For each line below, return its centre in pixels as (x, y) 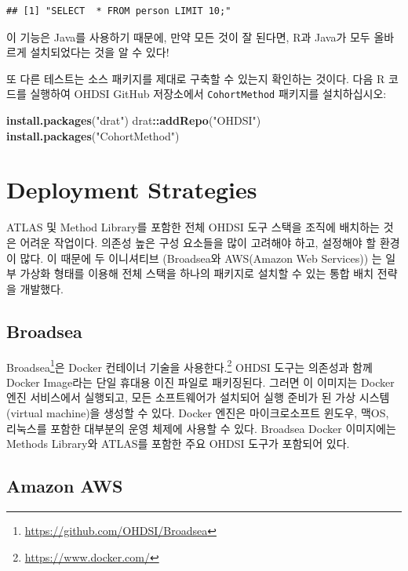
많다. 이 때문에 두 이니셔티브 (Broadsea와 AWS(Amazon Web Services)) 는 (201, 258)
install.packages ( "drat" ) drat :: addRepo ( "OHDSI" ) (134, 120)
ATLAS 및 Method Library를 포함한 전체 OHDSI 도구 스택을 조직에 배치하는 (193, 227)
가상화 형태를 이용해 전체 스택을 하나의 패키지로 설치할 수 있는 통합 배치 (197, 273)
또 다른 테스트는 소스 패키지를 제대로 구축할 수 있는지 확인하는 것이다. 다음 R (196, 78)
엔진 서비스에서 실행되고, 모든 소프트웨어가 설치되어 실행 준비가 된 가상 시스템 (198, 397)
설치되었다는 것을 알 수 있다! (100, 52)
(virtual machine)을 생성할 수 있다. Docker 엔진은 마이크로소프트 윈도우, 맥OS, (198, 412)
